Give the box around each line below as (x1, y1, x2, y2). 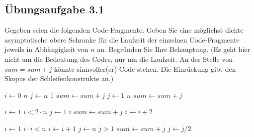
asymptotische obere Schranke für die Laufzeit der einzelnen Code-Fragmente (4, 34, 240, 45)
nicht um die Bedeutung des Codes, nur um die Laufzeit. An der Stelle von (4, 53, 233, 64)
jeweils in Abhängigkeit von (4, 44, 88, 54)
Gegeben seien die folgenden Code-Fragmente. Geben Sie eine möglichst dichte (4, 25, 244, 35)
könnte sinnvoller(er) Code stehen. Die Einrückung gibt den (54, 63, 236, 74)
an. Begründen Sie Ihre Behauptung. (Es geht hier (97, 44, 251, 54)
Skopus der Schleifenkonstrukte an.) (4, 73, 114, 84)
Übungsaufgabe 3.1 (4, 1, 104, 17)
